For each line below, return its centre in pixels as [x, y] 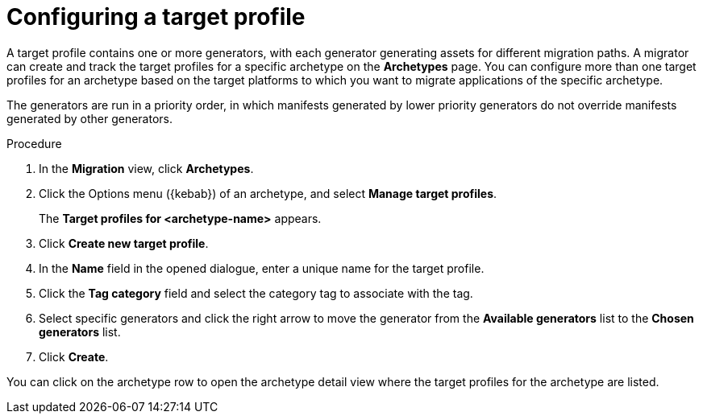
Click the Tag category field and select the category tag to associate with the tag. [256, 293]
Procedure [34, 143]
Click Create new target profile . [124, 243]
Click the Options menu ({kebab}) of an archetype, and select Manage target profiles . [268, 193]
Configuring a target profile [156, 17]
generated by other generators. [90, 118]
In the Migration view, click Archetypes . [146, 168]
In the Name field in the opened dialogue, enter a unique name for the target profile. [262, 268]
